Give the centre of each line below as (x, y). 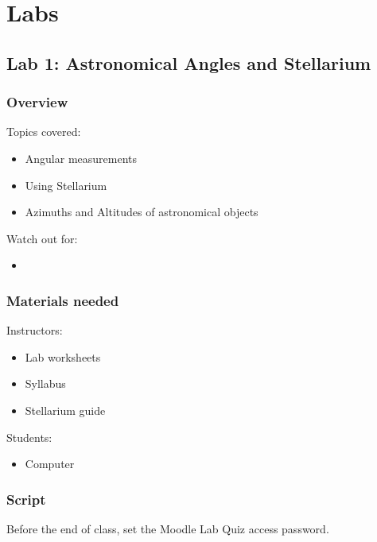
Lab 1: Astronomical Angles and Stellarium (189, 62)
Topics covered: (44, 132)
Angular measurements (81, 158)
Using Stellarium (66, 185)
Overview (37, 102)
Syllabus (45, 383)
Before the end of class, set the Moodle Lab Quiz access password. (168, 528)
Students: (29, 437)
